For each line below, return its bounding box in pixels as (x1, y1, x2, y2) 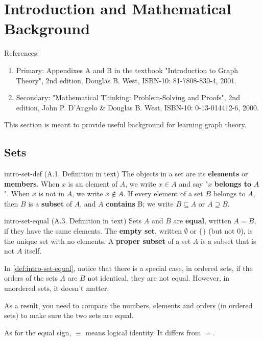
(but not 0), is (208, 225, 253, 236)
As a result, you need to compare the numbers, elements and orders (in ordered (4, 300, 253, 310)
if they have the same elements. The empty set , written (4, 225, 182, 236)
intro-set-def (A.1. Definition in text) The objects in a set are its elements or (4, 168, 248, 179)
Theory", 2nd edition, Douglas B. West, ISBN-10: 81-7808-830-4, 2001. (16, 75, 237, 85)
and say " (179, 178, 208, 189)
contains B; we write (106, 198, 174, 209)
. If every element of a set (123, 188, 203, 199)
